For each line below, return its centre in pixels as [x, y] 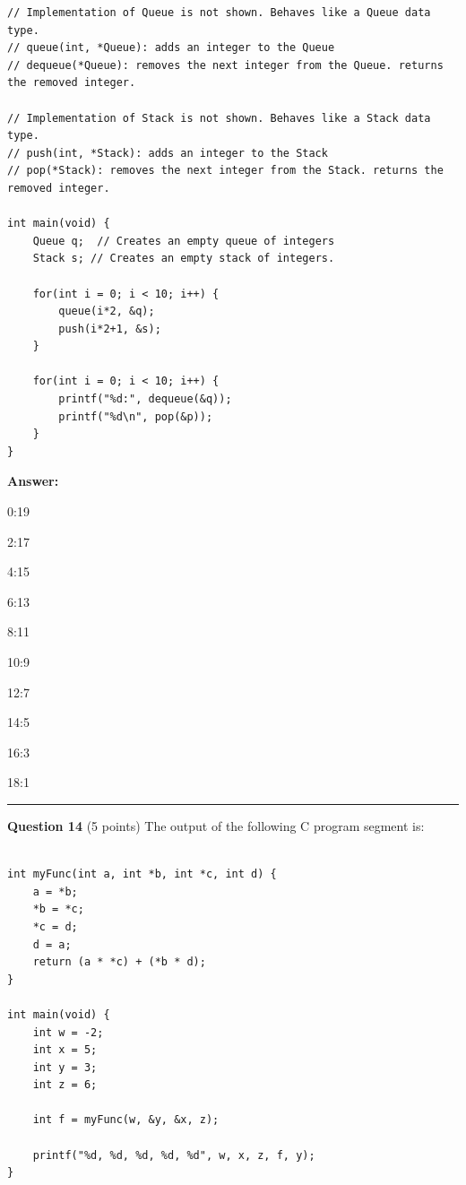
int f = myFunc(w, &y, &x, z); [126, 1120]
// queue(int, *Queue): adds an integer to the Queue [171, 48]
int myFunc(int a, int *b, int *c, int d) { [142, 874]
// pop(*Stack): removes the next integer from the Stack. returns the [225, 171]
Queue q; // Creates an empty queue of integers [184, 241]
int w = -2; [68, 1032]
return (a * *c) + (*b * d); [119, 962]
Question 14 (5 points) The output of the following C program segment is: [216, 825]
